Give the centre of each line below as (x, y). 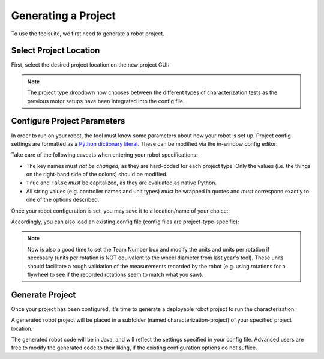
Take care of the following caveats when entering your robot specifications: (104, 155)
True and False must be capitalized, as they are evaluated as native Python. (121, 183)
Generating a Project (64, 16)
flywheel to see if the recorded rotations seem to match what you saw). (115, 274)
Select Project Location (55, 51)
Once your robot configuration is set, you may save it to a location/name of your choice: (120, 211)
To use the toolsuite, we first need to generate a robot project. (88, 34)
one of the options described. (63, 200)
